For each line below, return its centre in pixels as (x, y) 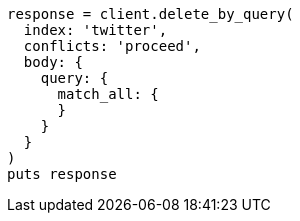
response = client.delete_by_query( (150, 14)
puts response (62, 174)
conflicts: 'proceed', (112, 46)
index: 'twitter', (95, 30)
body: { (53, 62)
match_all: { (108, 94)
